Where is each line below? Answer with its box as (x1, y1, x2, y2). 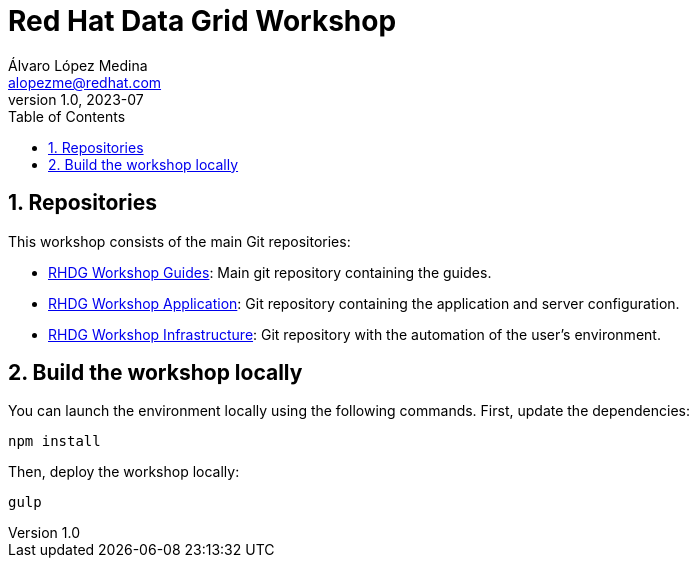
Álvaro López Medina (8, 56, 148, 74)
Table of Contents (8, 107, 126, 125)
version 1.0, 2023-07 (8, 90, 144, 108)
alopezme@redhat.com (8, 73, 162, 91)
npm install (8, 433, 101, 450)
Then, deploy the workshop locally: (8, 463, 240, 481)
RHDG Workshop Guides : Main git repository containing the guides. (48, 263, 492, 281)
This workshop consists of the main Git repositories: (8, 232, 351, 250)
